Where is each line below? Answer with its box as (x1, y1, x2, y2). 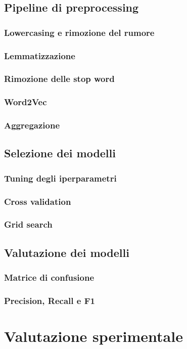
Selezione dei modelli (4, 145, 116, 161)
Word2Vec (4, 96, 47, 108)
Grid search (4, 218, 53, 231)
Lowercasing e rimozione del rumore (4, 26, 155, 38)
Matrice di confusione (4, 271, 95, 284)
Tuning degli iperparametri (4, 171, 117, 184)
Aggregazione (4, 119, 60, 132)
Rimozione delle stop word (4, 72, 115, 85)
